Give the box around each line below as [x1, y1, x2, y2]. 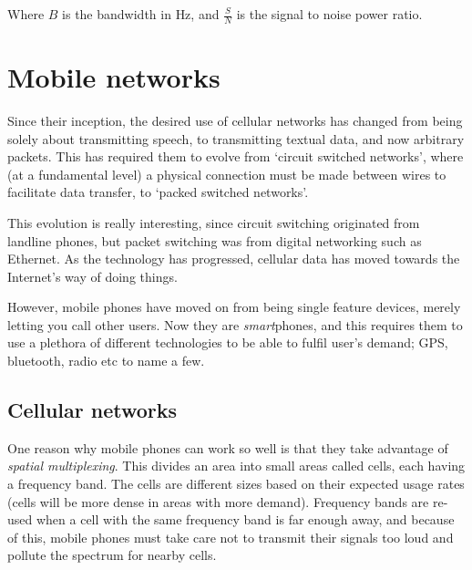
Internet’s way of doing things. [7, 266, 178, 285]
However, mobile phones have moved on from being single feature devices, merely [7, 297, 461, 316]
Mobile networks [7, 58, 221, 96]
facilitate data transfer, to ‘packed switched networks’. [7, 182, 309, 202]
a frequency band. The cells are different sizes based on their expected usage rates [7, 474, 465, 493]
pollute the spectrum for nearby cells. [7, 545, 217, 565]
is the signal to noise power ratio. [236, 5, 423, 23]
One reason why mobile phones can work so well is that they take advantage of [7, 438, 448, 457]
